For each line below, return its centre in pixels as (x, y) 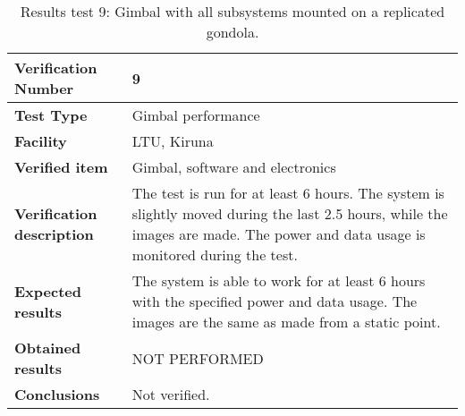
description (54, 234)
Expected (48, 291)
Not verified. (171, 394)
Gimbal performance (196, 115)
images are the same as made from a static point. (286, 322)
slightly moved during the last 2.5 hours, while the (290, 213)
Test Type (51, 115)
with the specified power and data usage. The (275, 301)
